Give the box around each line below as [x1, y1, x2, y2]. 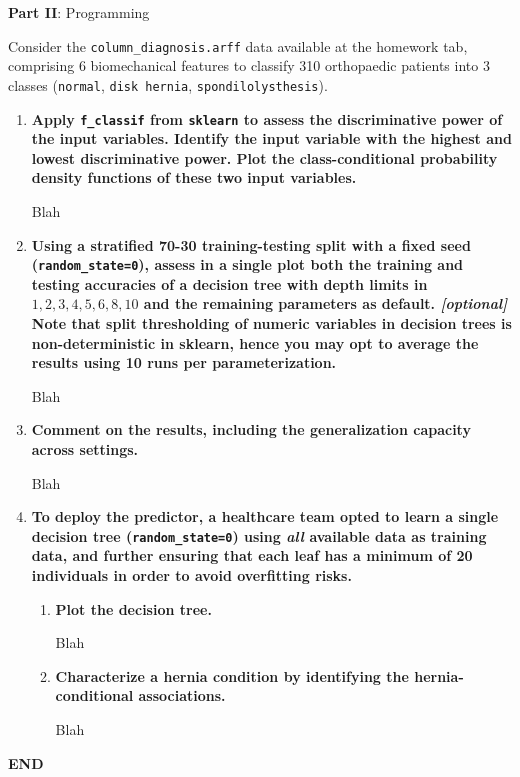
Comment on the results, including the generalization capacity [31, 419, 471, 440]
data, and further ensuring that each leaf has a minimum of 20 [31, 545, 473, 566]
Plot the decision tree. [55, 598, 212, 619]
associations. [138, 685, 226, 706]
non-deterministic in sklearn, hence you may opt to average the [31, 332, 479, 353]
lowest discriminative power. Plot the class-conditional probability [31, 147, 498, 168]
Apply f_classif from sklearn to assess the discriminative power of [31, 108, 503, 129]
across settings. [31, 438, 139, 459]
